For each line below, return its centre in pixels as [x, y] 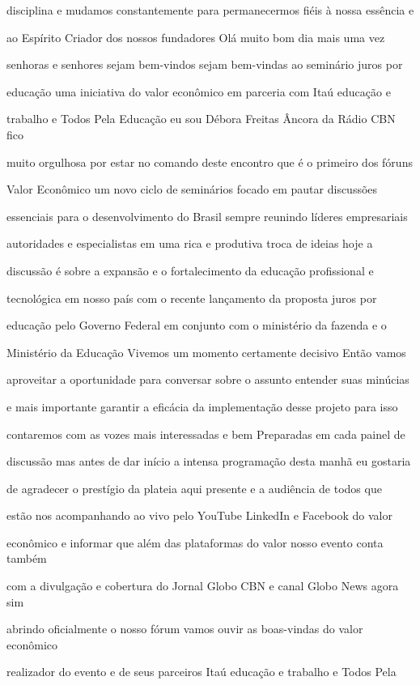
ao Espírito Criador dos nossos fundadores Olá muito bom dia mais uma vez [196, 37]
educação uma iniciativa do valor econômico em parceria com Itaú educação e [199, 91]
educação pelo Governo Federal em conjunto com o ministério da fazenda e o [197, 325]
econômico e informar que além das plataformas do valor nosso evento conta [195, 542]
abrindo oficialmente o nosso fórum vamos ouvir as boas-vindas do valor [185, 629]
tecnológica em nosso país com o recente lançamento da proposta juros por [192, 298]
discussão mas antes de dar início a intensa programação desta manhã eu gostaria [209, 461]
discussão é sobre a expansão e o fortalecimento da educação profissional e [190, 270]
